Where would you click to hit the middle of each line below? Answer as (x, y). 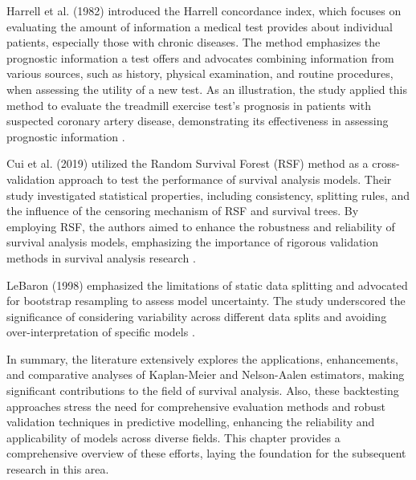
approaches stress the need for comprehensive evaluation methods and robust (196, 406)
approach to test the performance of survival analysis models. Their (225, 179)
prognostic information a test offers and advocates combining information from (200, 57)
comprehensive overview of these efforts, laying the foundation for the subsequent (206, 453)
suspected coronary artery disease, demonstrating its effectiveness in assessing (198, 121)
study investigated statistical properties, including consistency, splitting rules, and (208, 195)
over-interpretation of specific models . (101, 332)
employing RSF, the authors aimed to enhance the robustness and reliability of (201, 226)
